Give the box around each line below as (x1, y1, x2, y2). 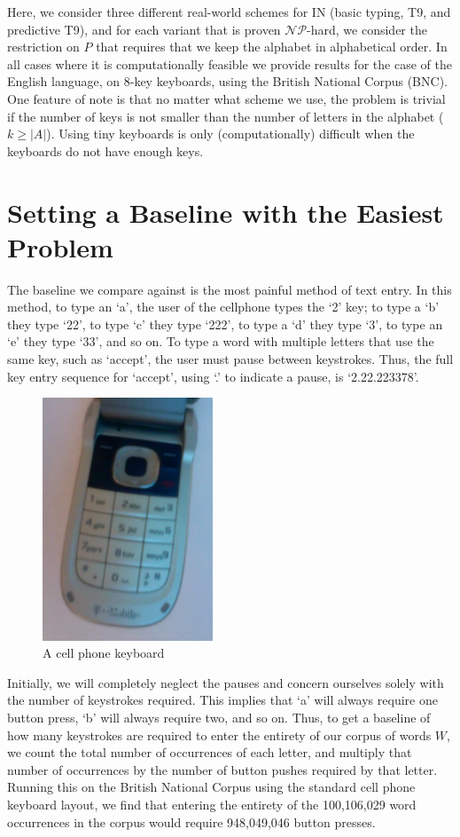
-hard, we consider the (307, 20, 427, 38)
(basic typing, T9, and (330, 3, 451, 20)
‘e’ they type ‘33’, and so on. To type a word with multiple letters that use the (7, 332, 434, 351)
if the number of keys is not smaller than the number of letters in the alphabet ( (7, 107, 444, 125)
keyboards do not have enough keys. (7, 141, 204, 160)
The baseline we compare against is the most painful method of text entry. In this (7, 280, 452, 298)
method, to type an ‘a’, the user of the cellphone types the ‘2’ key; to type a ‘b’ (7, 297, 440, 316)
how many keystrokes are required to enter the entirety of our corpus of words (7, 725, 432, 744)
